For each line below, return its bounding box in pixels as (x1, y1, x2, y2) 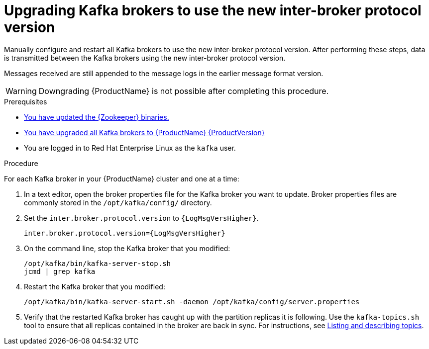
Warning (5, 86, 37, 96)
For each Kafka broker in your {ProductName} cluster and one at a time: (4, 174, 239, 183)
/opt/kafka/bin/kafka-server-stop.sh (24, 259, 171, 267)
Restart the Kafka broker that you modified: (24, 282, 165, 291)
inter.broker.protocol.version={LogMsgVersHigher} (24, 229, 225, 237)
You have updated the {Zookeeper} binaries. (24, 112, 169, 121)
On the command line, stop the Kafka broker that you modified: (24, 244, 230, 253)
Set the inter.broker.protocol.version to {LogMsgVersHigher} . (24, 213, 259, 222)
